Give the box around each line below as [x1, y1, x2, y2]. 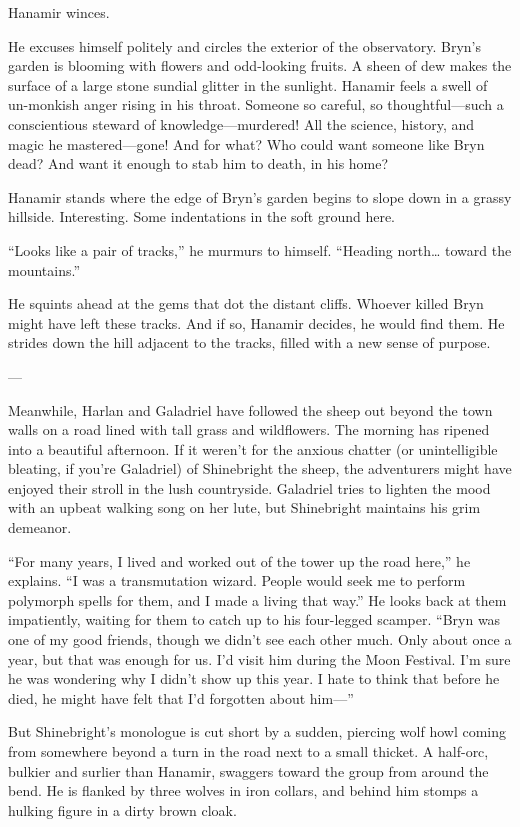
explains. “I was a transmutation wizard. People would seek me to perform [8, 570, 466, 591]
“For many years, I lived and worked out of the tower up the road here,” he [8, 550, 471, 571]
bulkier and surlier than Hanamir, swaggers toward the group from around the [8, 760, 489, 781]
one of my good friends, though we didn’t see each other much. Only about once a [8, 629, 512, 650]
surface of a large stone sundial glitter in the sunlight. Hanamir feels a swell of [8, 74, 488, 95]
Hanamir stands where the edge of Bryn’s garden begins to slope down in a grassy [8, 186, 512, 207]
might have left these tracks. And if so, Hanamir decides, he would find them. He [8, 312, 505, 333]
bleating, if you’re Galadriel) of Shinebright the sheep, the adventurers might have [8, 458, 512, 479]
